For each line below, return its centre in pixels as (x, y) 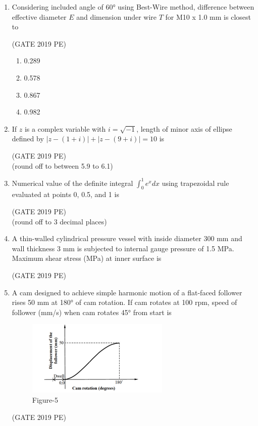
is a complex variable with (65, 128)
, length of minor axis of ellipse (184, 128)
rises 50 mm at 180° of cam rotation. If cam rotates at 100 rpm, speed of (124, 302)
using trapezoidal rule (195, 183)
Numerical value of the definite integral (72, 183)
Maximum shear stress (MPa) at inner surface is (87, 258)
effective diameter (39, 16)
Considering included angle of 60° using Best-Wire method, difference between (133, 7)
